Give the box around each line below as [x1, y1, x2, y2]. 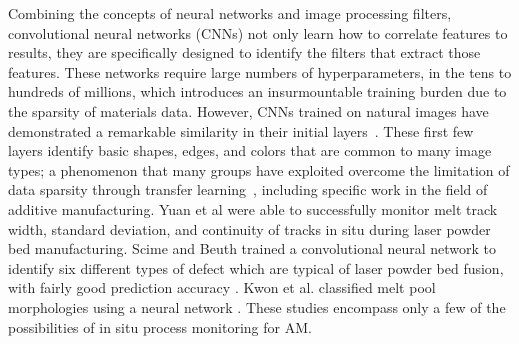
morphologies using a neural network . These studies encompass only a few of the [8, 296, 506, 317]
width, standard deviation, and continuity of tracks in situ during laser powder [8, 218, 491, 239]
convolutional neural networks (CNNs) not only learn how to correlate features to [8, 22, 508, 43]
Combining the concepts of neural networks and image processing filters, [8, 3, 452, 23]
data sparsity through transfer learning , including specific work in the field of [8, 179, 488, 200]
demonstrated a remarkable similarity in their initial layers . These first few [8, 120, 474, 141]
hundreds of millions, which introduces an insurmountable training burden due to [8, 81, 507, 102]
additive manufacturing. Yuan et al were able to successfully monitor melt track [8, 198, 498, 219]
